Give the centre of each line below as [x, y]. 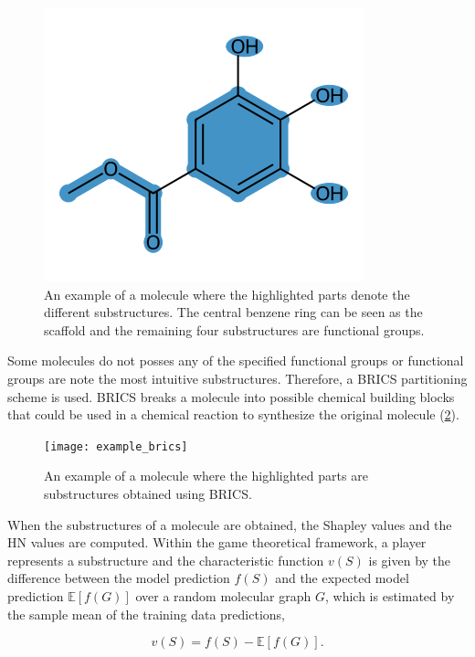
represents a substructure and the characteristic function [166, 560]
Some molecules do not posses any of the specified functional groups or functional [236, 360]
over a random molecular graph [223, 595]
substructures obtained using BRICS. [148, 493]
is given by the [410, 560]
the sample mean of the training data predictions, [146, 614]
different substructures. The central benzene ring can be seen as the [233, 312]
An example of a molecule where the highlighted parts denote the [227, 294]
